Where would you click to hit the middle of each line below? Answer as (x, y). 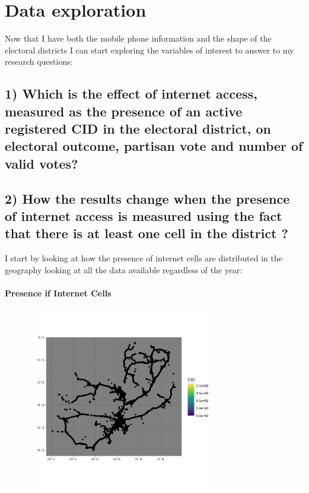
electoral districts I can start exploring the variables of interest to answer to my (149, 50)
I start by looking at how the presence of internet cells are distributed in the (144, 258)
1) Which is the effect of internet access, (131, 94)
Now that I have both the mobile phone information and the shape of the (138, 38)
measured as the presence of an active (124, 111)
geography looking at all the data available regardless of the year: (124, 269)
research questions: (39, 61)
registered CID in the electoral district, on (138, 129)
